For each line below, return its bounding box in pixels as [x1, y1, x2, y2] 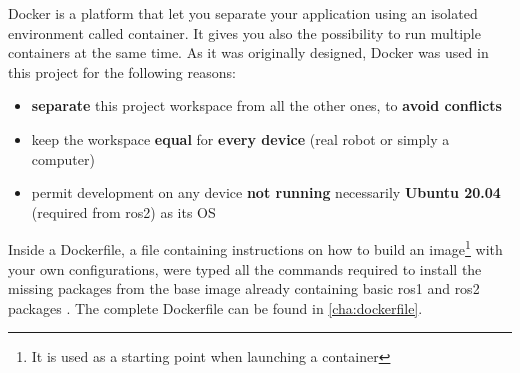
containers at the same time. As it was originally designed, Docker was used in [8, 42, 489, 63]
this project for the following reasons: [8, 61, 236, 82]
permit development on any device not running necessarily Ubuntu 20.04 [31, 182, 501, 203]
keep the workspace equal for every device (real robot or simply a [31, 128, 450, 149]
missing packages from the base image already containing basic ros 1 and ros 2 [8, 278, 480, 299]
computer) [31, 148, 95, 169]
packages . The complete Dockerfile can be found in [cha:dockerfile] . [8, 297, 423, 318]
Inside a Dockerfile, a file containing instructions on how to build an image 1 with [8, 236, 503, 259]
